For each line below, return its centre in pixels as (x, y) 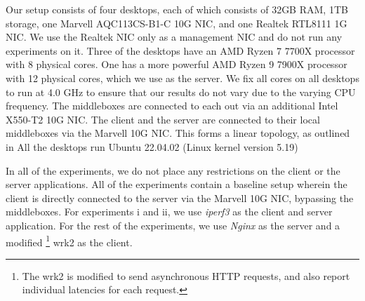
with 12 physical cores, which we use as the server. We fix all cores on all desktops (182, 78)
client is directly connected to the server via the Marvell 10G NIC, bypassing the (180, 198)
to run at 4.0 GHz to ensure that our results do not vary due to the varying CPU (181, 92)
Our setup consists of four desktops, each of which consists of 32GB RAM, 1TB (177, 9)
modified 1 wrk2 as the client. (69, 241)
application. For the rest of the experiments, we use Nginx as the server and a (173, 225)
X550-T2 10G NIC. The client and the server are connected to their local (163, 119)
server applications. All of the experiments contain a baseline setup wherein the (177, 184)
